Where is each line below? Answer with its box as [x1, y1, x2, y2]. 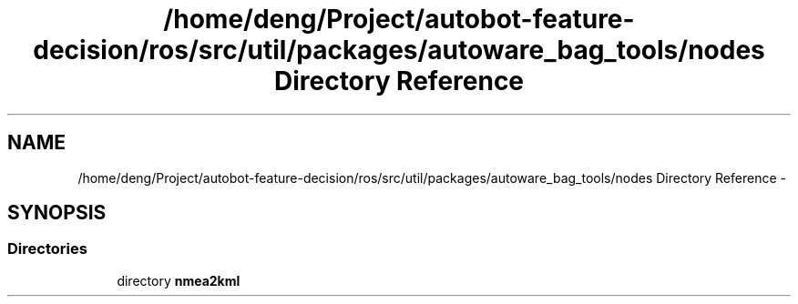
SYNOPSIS [7, 201, 107, 225]
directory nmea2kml [117, 272, 240, 289]
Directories [7, 239, 87, 258]
